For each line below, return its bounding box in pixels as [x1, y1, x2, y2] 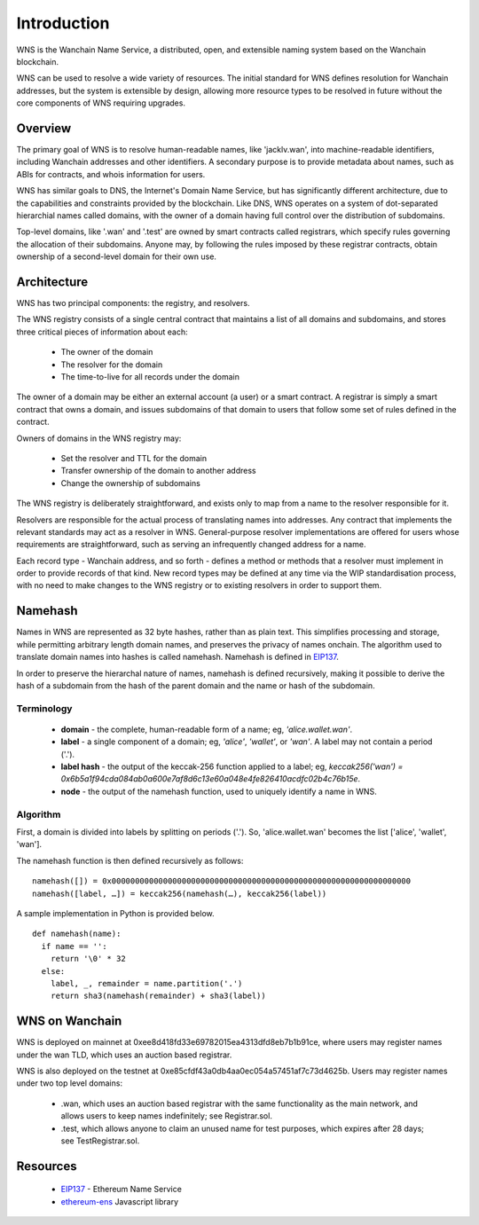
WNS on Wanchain [16, 1014, 122, 1029]
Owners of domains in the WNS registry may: [16, 433, 182, 444]
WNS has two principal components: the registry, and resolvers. [16, 298, 250, 309]
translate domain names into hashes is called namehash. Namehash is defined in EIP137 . [16, 652, 339, 663]
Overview [16, 121, 72, 136]
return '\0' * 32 [50, 954, 126, 964]
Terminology [16, 702, 73, 714]
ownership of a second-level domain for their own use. [16, 251, 217, 262]
